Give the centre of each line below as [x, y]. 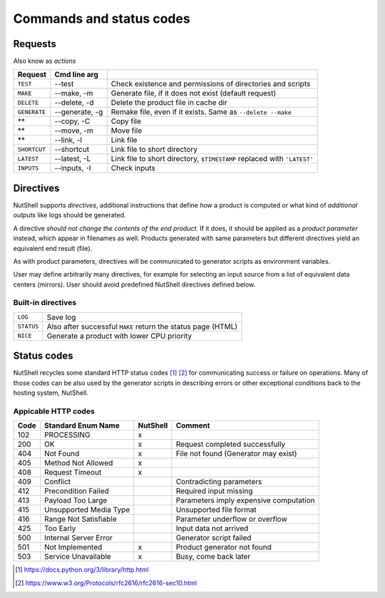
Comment [193, 426]
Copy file [126, 121]
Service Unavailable [77, 557]
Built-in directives [45, 303]
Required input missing [214, 491]
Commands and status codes [102, 19]
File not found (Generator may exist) [236, 454]
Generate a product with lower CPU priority [119, 336]
